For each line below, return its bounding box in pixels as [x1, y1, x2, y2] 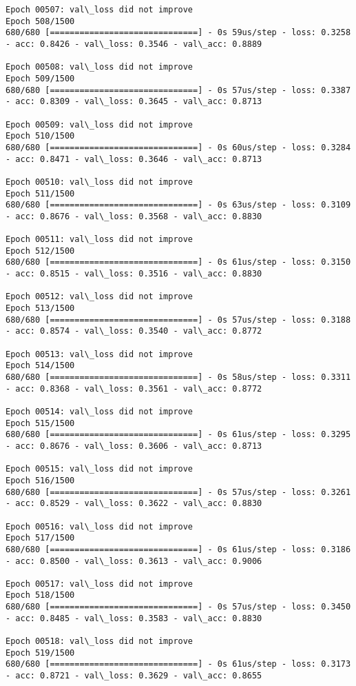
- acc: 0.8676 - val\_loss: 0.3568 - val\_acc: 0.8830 [6, 211, 262, 221]
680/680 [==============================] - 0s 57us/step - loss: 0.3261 [6, 487, 351, 497]
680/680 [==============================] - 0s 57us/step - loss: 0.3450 [6, 602, 351, 612]
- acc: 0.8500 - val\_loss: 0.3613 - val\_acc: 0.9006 [6, 556, 262, 566]
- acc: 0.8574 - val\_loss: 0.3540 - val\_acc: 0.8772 [6, 326, 262, 336]
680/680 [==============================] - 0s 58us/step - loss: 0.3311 [6, 372, 351, 382]
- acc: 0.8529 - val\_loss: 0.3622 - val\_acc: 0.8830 [6, 498, 262, 509]
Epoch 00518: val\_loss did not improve [6, 636, 193, 647]
